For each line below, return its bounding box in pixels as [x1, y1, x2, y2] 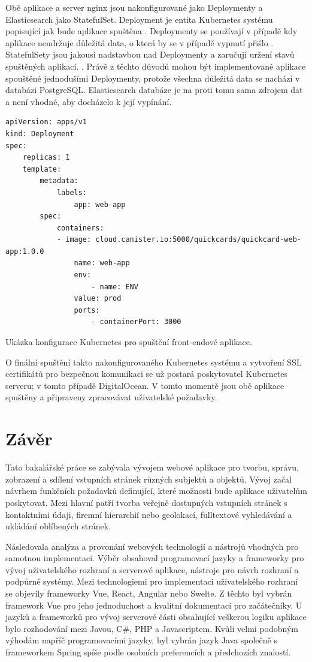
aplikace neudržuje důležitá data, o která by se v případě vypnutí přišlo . [5, 36, 274, 49]
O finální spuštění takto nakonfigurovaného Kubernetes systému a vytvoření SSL [5, 355, 302, 368]
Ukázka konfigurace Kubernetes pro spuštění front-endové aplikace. [5, 336, 252, 348]
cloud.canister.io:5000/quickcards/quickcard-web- [95, 235, 301, 244]
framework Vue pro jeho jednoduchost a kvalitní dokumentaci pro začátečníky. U [5, 598, 302, 611]
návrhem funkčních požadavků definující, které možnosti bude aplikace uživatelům [5, 484, 307, 497]
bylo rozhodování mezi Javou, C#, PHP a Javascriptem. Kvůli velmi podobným [5, 622, 299, 634]
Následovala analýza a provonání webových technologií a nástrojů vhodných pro [5, 540, 299, 552]
